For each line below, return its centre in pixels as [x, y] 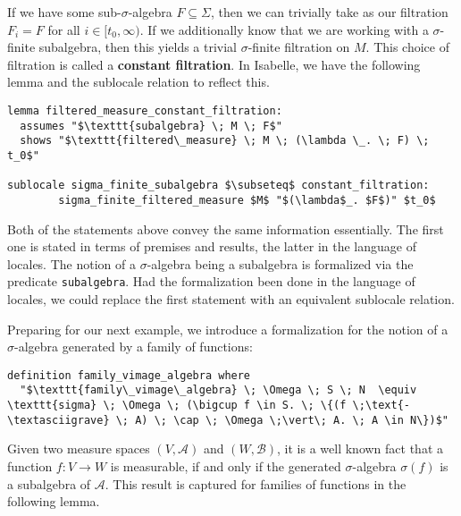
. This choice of [407, 47]
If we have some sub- [64, 12]
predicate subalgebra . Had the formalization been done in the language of [211, 281]
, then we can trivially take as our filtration [329, 12]
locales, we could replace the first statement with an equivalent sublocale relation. [231, 299]
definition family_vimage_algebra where [129, 375]
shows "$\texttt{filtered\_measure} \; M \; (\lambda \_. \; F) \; [225, 141]
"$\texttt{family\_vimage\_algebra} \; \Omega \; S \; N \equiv [218, 390]
